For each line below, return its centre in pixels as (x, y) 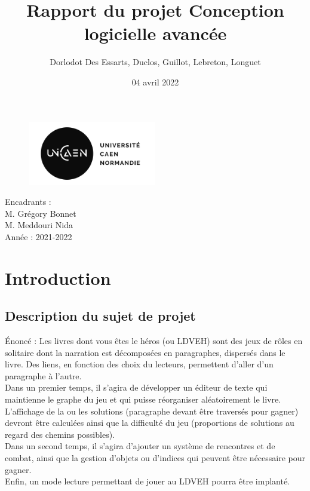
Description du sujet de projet (100, 316)
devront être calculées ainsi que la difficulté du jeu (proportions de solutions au (150, 423)
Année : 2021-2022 (39, 236)
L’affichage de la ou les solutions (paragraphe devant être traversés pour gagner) (152, 411)
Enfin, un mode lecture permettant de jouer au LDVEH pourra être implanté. (148, 481)
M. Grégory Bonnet (41, 213)
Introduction (58, 277)
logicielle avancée (155, 33)
